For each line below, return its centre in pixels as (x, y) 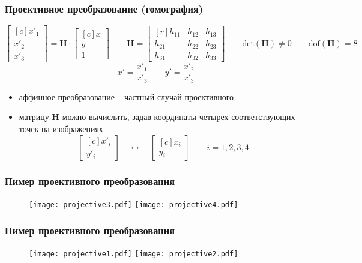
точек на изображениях (61, 128)
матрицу (34, 117)
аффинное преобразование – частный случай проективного (126, 96)
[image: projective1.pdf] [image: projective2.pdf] (134, 254)
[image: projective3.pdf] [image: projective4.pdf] (134, 204)
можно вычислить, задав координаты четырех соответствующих (179, 117)
